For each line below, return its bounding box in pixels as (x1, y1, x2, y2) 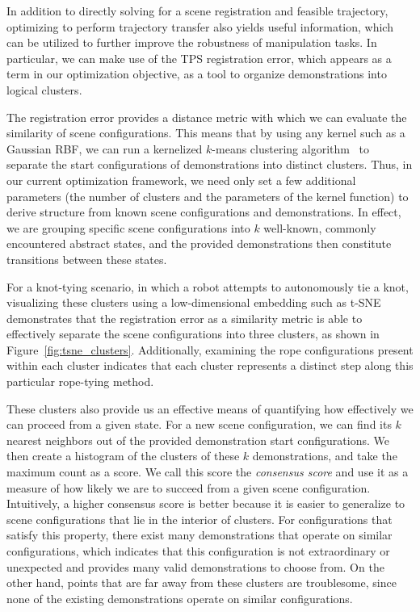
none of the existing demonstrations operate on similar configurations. (6, 589, 353, 606)
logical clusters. (6, 81, 82, 98)
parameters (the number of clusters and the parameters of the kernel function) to (6, 187, 409, 204)
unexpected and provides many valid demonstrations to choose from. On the (6, 558, 384, 575)
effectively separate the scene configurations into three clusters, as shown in (6, 325, 380, 342)
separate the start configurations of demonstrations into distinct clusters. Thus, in (6, 156, 413, 173)
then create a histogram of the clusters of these (6, 447, 240, 464)
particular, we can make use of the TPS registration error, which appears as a (6, 49, 392, 66)
